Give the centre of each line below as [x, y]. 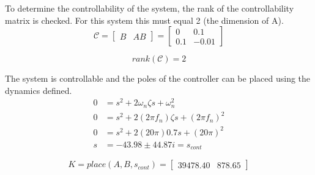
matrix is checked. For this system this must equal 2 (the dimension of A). [144, 20]
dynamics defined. [39, 90]
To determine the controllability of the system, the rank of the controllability [150, 8]
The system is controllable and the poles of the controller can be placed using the [158, 78]
